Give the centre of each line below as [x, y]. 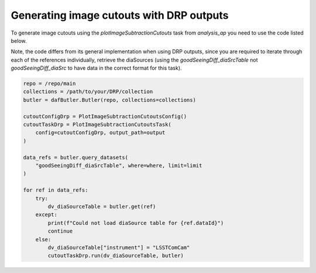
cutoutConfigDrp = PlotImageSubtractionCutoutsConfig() [105, 116]
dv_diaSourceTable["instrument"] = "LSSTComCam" [119, 247]
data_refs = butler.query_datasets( [76, 157]
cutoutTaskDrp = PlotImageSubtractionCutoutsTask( [97, 125]
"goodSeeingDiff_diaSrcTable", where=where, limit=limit [119, 165]
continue [60, 231]
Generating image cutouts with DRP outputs [120, 15]
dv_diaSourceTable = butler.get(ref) [102, 206]
